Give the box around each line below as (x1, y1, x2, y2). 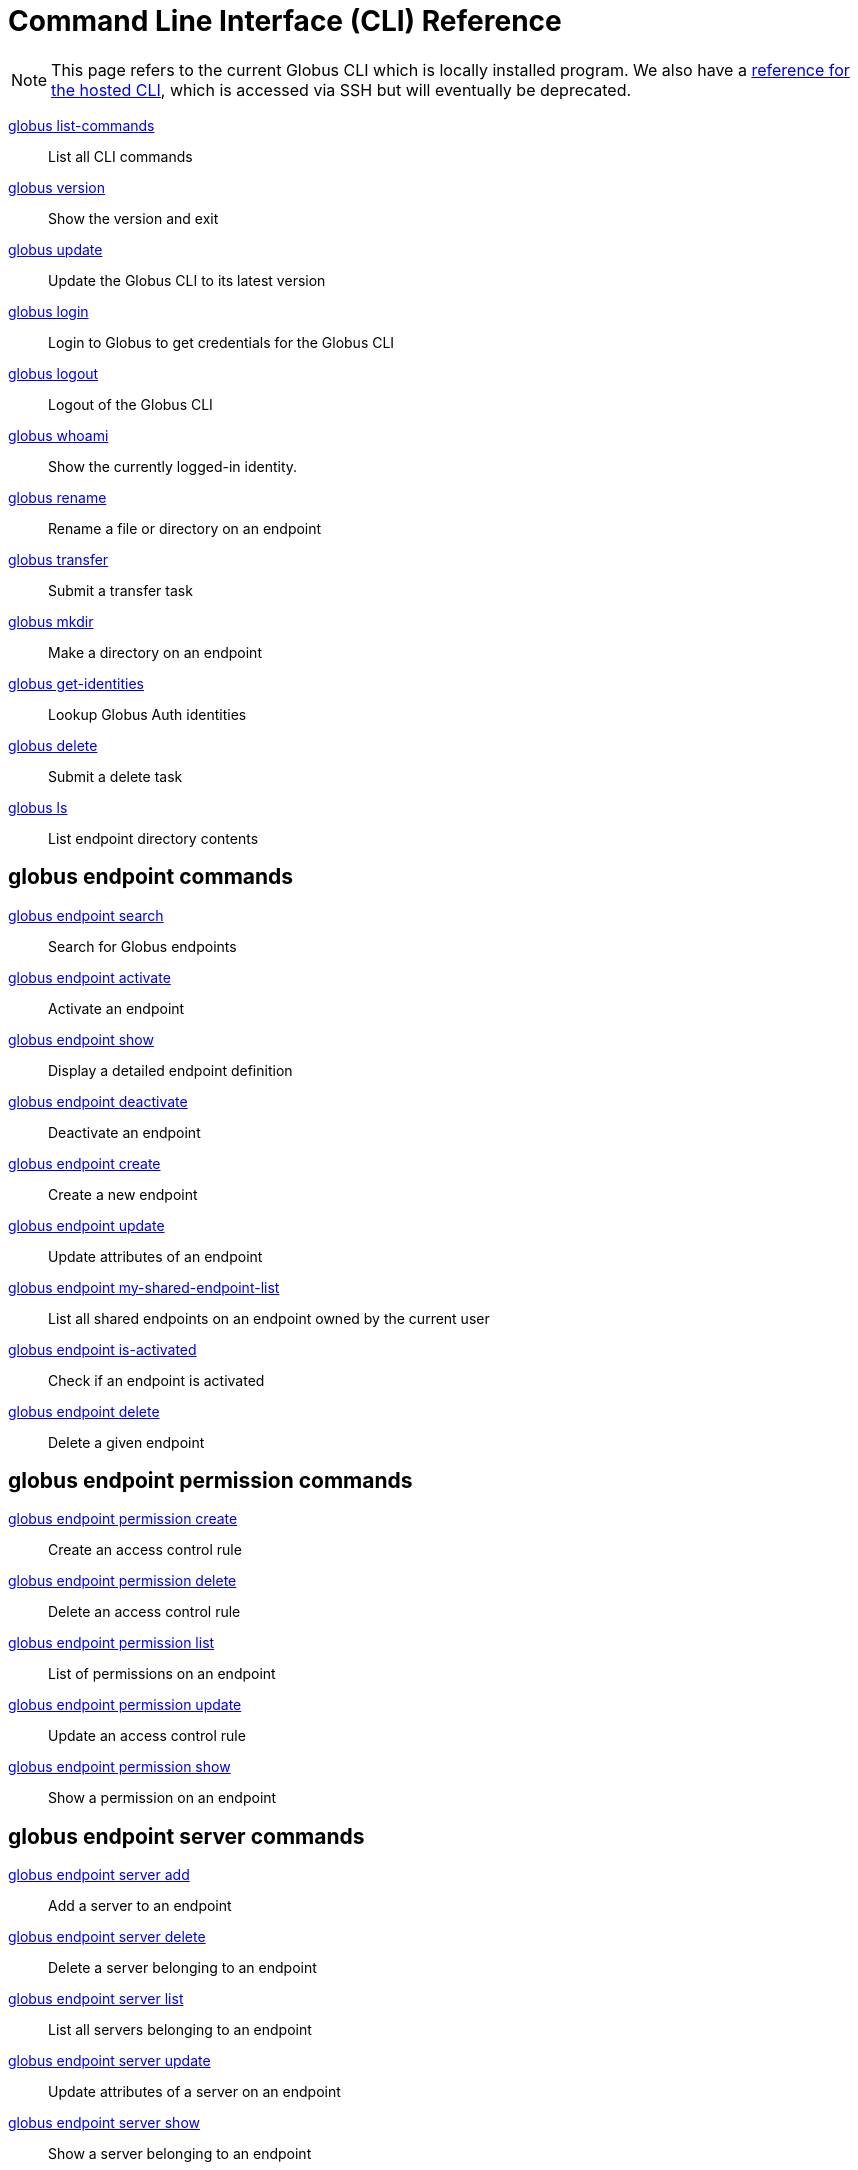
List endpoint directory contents (48, 829, 259, 847)
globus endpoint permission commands (8, 1468, 413, 1494)
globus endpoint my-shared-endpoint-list (8, 1278, 280, 1296)
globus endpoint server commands (8, 1823, 365, 1849)
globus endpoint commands (8, 864, 294, 890)
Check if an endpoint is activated (48, 1371, 265, 1389)
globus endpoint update (8, 1216, 165, 1234)
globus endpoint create (8, 1154, 161, 1172)
